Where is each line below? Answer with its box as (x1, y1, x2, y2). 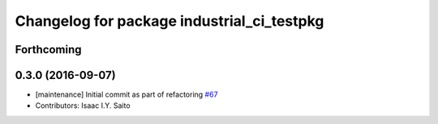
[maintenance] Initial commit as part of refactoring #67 (35, 89, 218, 100)
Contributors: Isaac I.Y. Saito (35, 101, 131, 110)
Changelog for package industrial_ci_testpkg (15, 12, 324, 30)
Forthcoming (15, 43, 82, 56)
